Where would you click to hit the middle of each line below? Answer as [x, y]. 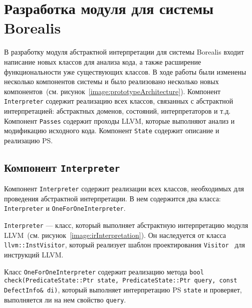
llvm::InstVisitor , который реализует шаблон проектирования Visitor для [124, 245]
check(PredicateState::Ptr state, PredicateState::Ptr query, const [121, 281]
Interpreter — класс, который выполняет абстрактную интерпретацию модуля [126, 225]
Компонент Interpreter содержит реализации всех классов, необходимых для [124, 189]
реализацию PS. [29, 140]
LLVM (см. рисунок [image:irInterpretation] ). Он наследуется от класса [115, 235]
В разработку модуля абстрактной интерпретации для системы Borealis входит [124, 52]
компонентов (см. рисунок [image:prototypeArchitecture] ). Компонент [112, 91]
